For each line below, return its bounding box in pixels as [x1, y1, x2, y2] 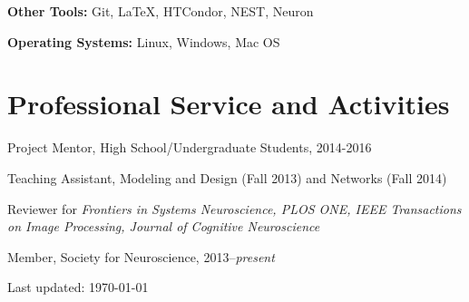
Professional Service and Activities [7, 85, 450, 122]
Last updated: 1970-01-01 [7, 278, 149, 297]
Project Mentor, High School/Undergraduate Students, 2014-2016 [7, 138, 372, 157]
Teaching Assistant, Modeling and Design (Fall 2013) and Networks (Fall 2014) [7, 168, 447, 187]
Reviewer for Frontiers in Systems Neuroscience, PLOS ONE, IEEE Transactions [7, 199, 462, 218]
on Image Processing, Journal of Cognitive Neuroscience [7, 217, 320, 236]
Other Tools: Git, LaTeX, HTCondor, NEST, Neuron [7, 2, 314, 20]
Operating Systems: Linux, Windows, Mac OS [7, 32, 280, 51]
